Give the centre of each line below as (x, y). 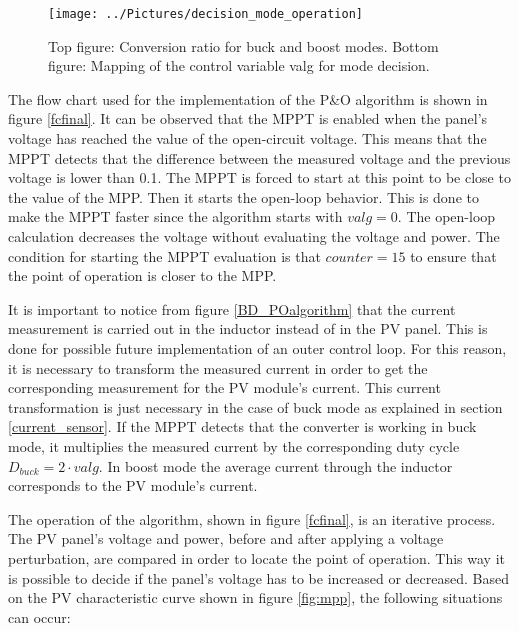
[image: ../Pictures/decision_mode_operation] (205, 14)
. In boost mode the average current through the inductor (275, 465)
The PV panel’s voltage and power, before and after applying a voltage (226, 538)
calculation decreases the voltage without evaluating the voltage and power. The (254, 236)
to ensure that (453, 255)
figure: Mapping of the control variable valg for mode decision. (239, 65)
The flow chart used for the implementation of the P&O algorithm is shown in (248, 98)
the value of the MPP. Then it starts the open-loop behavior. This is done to (243, 196)
